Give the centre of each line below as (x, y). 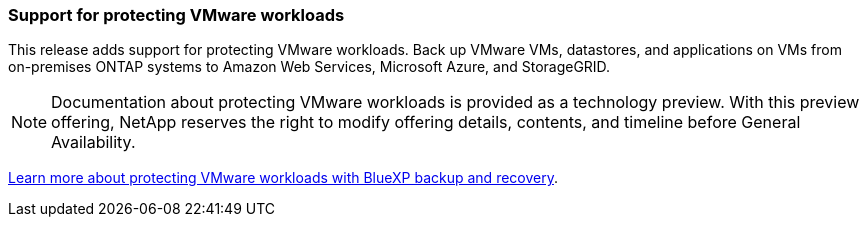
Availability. (93, 142)
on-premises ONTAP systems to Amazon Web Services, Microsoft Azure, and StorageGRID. (309, 67)
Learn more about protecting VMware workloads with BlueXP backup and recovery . (283, 178)
